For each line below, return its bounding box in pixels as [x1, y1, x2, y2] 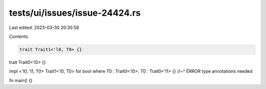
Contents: [9, 33, 29, 39]
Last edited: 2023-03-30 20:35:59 [9, 25, 79, 30]
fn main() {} [9, 77, 33, 83]
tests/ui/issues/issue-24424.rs [9, 7, 141, 18]
